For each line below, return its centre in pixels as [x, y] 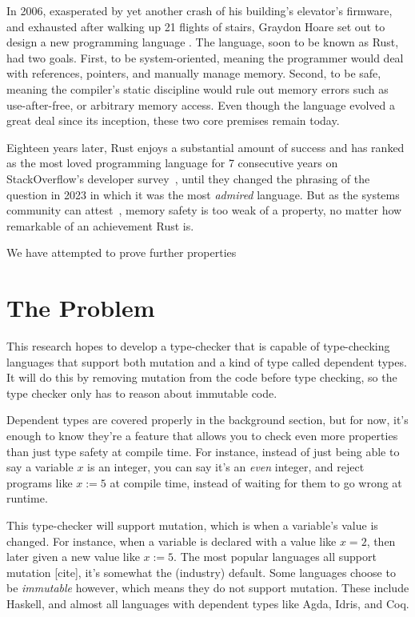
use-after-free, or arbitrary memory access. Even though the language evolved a [201, 104]
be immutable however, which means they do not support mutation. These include [208, 588]
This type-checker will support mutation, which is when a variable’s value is [192, 525]
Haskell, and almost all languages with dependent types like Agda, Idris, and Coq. [208, 603]
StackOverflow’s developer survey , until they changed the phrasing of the [188, 178]
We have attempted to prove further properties [122, 252]
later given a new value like [73, 557]
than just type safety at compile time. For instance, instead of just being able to [203, 451]
